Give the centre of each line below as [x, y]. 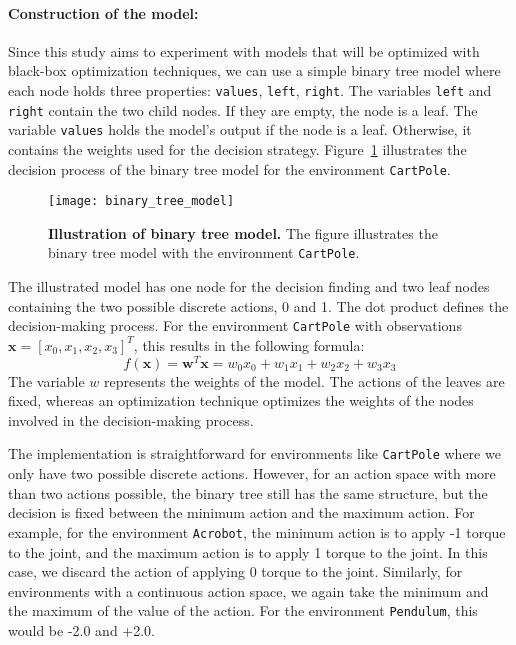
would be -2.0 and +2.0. [82, 629]
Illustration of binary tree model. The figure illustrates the [243, 232]
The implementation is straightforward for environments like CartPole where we [254, 453]
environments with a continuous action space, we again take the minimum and [248, 590]
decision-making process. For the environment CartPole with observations [235, 325]
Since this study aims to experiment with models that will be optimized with [244, 50]
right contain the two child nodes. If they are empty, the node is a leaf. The [243, 109]
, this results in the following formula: [249, 344]
